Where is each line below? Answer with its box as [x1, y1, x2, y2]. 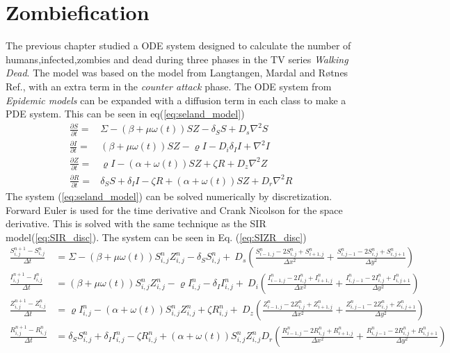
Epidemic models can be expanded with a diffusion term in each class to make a [6, 92, 346, 107]
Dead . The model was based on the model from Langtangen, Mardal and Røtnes [6, 65, 348, 80]
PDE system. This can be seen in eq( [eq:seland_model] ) [6, 106, 245, 121]
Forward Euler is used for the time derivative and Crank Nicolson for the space [6, 202, 343, 217]
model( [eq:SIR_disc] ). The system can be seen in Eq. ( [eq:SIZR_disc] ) [6, 229, 307, 244]
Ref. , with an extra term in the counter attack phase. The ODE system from [6, 79, 332, 93]
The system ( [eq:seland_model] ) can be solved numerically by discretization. [6, 189, 332, 204]
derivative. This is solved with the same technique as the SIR [6, 216, 266, 231]
